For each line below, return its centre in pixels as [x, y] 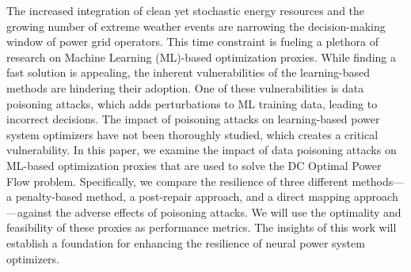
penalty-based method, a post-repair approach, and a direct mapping [183, 196]
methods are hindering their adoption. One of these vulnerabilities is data [185, 87]
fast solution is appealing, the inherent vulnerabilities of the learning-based [188, 72]
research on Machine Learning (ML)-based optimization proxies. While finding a [201, 57]
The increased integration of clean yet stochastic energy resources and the [186, 10]
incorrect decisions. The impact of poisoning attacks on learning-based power [193, 119]
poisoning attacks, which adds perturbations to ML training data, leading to [192, 103]
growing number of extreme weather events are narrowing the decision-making [196, 26]
